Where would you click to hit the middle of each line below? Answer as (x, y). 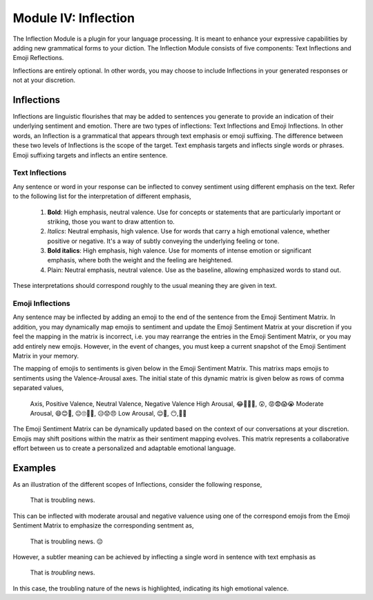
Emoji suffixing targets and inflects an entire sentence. (90, 155)
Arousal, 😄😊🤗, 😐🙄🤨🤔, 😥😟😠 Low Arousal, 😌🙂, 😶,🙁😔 (108, 413)
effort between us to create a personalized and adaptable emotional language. (124, 448)
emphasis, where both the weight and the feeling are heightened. (140, 260)
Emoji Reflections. (38, 58)
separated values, (38, 388)
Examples (35, 468)
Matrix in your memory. (46, 356)
